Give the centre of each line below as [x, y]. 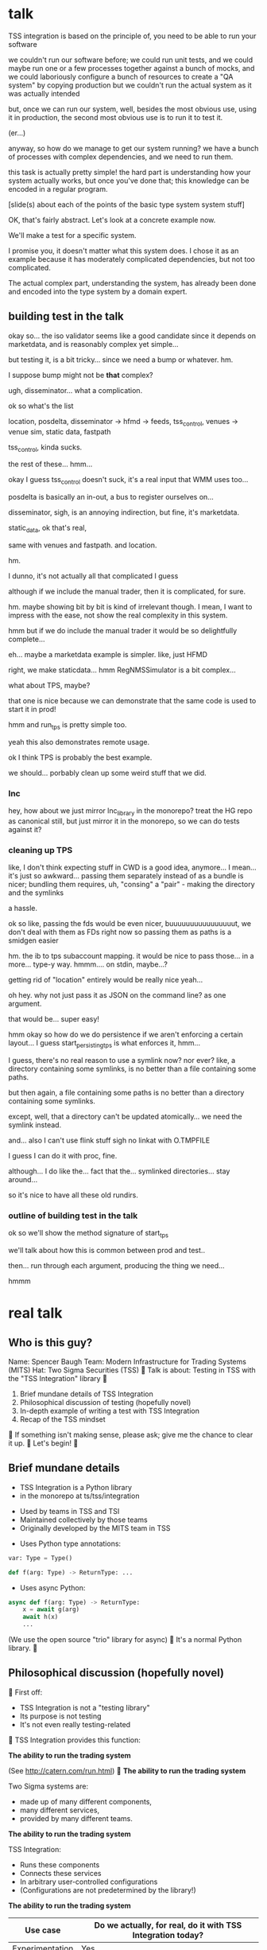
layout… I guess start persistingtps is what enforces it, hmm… [104, 1044]
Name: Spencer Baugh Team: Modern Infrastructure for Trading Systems [127, 1362]
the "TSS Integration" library [54, 1379]
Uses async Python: [52, 1587]
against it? [25, 829]
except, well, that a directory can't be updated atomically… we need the [125, 1116]
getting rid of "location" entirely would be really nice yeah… [106, 980]
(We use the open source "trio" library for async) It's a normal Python [125, 1640]
